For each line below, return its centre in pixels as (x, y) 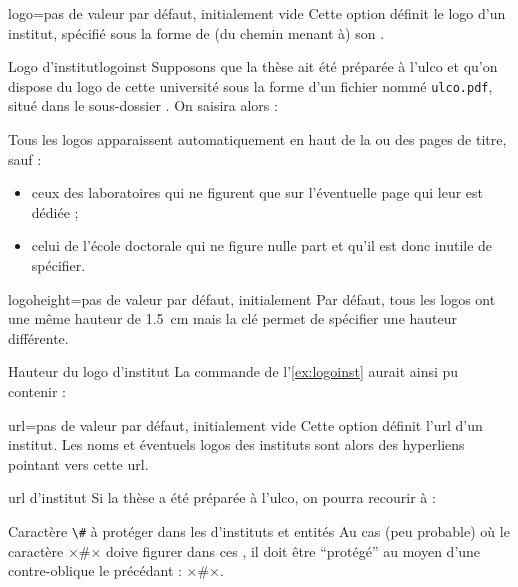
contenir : (37, 390)
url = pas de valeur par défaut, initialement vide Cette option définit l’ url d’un (245, 424)
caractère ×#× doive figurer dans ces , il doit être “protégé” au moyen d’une (244, 550)
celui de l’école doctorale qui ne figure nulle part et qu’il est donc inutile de (262, 245)
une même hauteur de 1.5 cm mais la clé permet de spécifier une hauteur (233, 318)
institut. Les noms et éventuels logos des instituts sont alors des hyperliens (236, 444)
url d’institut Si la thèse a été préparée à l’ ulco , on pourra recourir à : (222, 497)
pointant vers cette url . (78, 463)
